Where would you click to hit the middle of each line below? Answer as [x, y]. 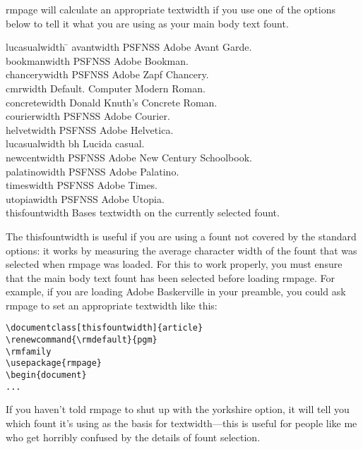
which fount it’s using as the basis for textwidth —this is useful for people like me [181, 423]
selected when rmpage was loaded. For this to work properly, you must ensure [174, 264]
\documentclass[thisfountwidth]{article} [105, 328]
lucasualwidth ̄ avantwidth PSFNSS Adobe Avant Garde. [129, 47]
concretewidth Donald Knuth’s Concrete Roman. [112, 102]
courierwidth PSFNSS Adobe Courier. [88, 116]
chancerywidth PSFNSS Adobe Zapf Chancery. [107, 74]
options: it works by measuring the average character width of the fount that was [181, 250]
